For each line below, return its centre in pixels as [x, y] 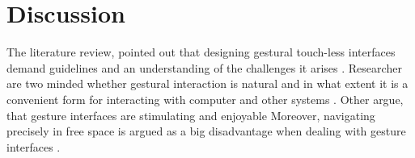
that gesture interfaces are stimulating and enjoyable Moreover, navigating [191, 115]
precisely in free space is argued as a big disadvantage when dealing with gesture [206, 131]
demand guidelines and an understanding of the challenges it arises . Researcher [204, 67]
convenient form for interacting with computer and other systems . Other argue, [205, 99]
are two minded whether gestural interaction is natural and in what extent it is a [207, 83]
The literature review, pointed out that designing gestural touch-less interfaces [201, 52]
